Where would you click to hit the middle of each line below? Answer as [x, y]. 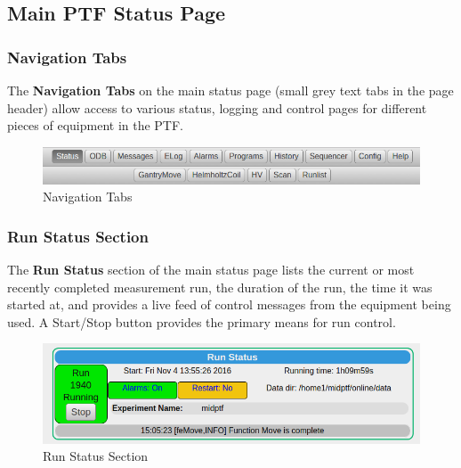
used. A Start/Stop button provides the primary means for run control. [202, 321]
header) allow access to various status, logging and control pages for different [217, 107]
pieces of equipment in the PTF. [96, 125]
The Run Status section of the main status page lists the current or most [211, 270]
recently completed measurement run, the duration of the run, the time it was [220, 287]
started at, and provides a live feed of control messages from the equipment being [229, 304]
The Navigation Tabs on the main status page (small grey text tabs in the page [230, 90]
